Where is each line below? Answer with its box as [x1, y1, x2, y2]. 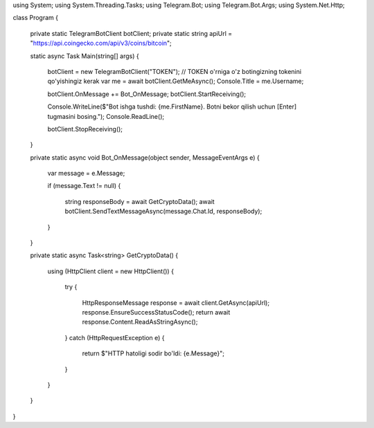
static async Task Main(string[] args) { [30, 52, 139, 60]
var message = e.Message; [47, 169, 125, 178]
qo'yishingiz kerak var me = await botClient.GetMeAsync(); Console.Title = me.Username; [47, 77, 304, 86]
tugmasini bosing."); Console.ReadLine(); [47, 112, 165, 120]
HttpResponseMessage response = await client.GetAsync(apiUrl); [82, 298, 270, 307]
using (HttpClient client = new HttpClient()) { [47, 267, 175, 275]
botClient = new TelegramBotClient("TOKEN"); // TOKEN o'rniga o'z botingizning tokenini [47, 67, 301, 75]
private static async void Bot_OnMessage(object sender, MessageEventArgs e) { [30, 153, 260, 162]
